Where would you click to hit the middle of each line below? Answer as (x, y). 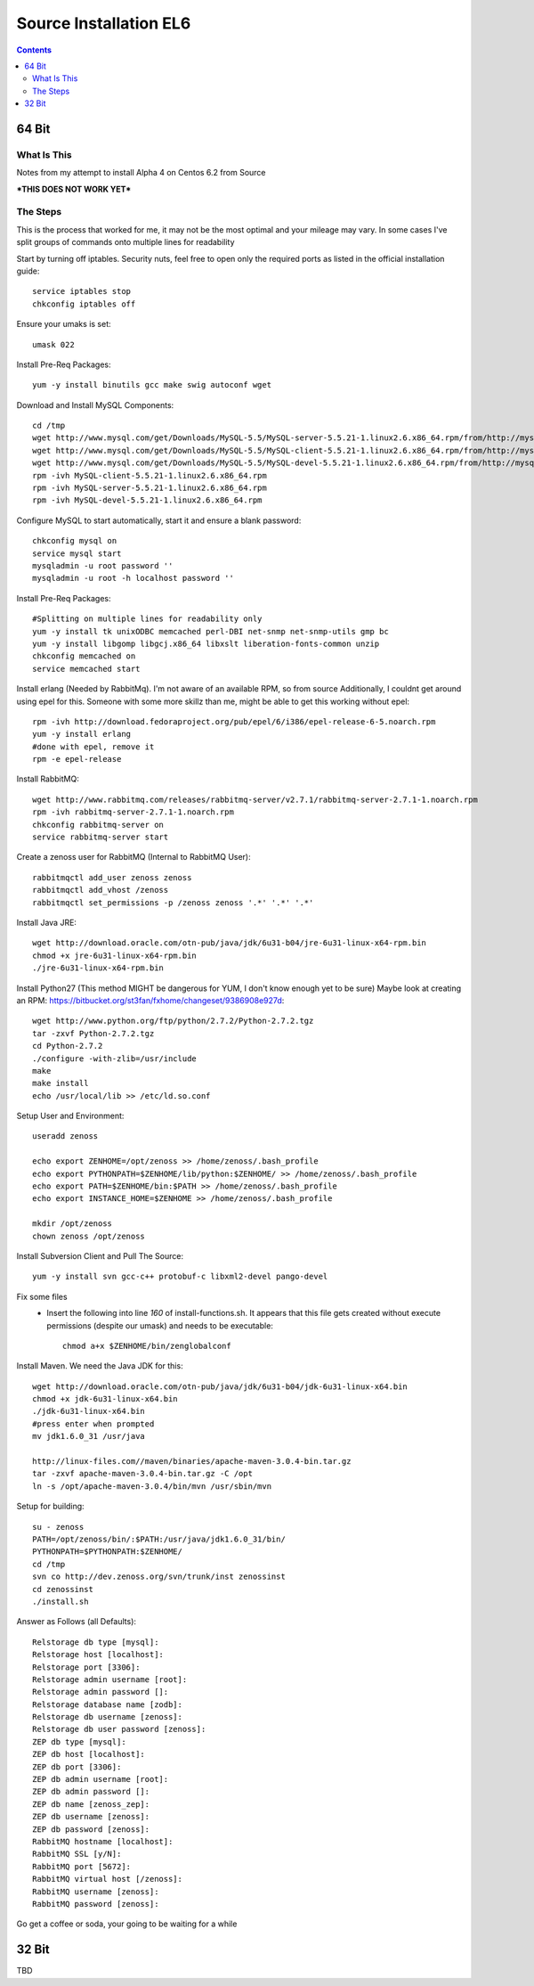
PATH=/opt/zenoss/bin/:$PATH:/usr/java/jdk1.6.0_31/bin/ (159, 1539)
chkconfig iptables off (84, 304)
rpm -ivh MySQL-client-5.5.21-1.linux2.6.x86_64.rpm (150, 475)
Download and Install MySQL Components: (95, 405)
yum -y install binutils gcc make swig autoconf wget (152, 385)
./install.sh (61, 1601)
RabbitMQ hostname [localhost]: (103, 1841)
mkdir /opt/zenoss (73, 1224)
